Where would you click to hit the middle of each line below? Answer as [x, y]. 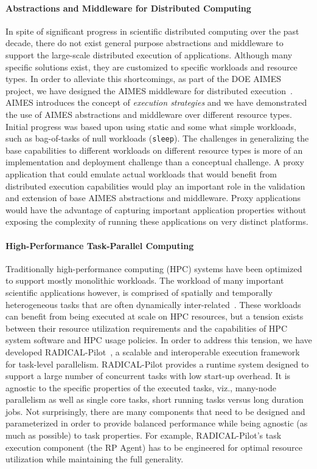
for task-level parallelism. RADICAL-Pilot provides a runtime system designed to [157, 364]
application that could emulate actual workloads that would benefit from [141, 173]
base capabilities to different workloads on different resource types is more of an [154, 150]
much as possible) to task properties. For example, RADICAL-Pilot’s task [144, 435]
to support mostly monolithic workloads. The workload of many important [145, 280]
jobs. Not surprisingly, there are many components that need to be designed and [155, 411]
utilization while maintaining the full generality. [95, 459]
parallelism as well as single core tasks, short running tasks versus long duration [155, 399]
